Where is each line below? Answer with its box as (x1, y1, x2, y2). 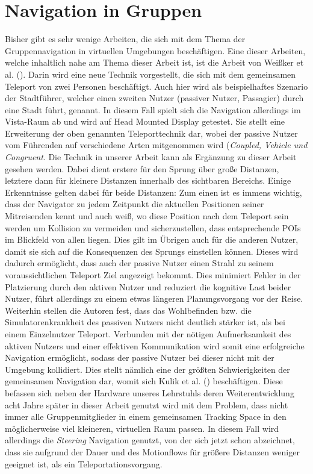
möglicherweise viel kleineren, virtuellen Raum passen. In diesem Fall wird (5, 422, 279, 434)
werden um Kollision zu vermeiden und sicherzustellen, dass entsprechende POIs (5, 221, 301, 234)
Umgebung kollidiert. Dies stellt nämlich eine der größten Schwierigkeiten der (5, 363, 290, 375)
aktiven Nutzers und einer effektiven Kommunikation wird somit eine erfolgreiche (5, 339, 305, 352)
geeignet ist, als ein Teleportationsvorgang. (5, 457, 163, 470)
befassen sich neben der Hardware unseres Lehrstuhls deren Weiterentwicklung (5, 386, 294, 399)
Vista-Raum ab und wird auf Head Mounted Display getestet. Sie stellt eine (5, 115, 285, 128)
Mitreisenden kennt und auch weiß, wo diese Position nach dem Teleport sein (5, 210, 289, 222)
